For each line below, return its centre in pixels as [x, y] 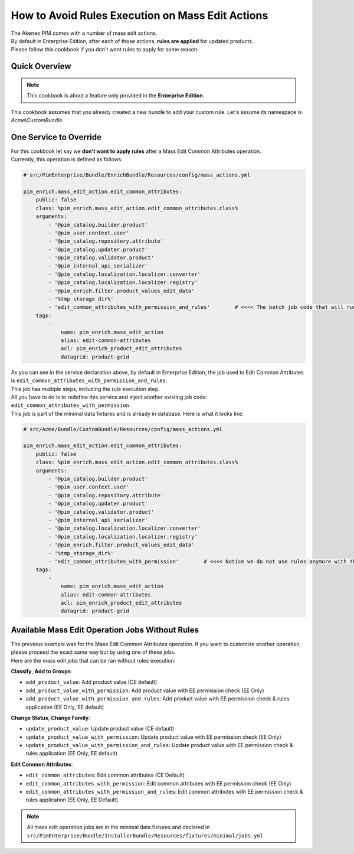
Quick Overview [41, 66]
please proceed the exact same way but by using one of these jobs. [93, 652]
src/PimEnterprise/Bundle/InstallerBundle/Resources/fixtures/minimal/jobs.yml [145, 835]
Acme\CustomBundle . [37, 120]
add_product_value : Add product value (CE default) [91, 682]
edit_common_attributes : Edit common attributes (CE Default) [105, 775]
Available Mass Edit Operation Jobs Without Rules [105, 630]
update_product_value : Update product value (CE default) [100, 729]
